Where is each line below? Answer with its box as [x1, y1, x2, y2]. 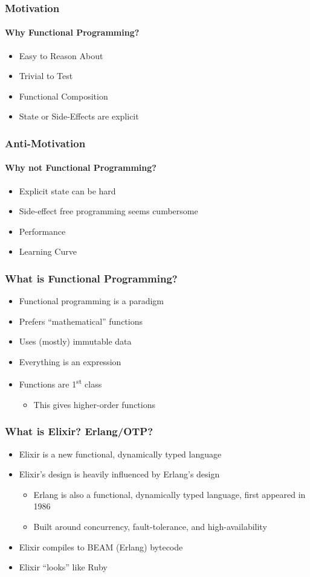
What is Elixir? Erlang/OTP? [5, 424, 153, 439]
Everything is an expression [19, 355, 121, 368]
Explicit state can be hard [19, 184, 116, 197]
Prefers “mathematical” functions [19, 314, 143, 327]
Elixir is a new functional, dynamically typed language [19, 447, 222, 460]
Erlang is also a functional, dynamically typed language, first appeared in [33, 488, 306, 500]
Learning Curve [19, 245, 77, 258]
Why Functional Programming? [5, 26, 140, 39]
